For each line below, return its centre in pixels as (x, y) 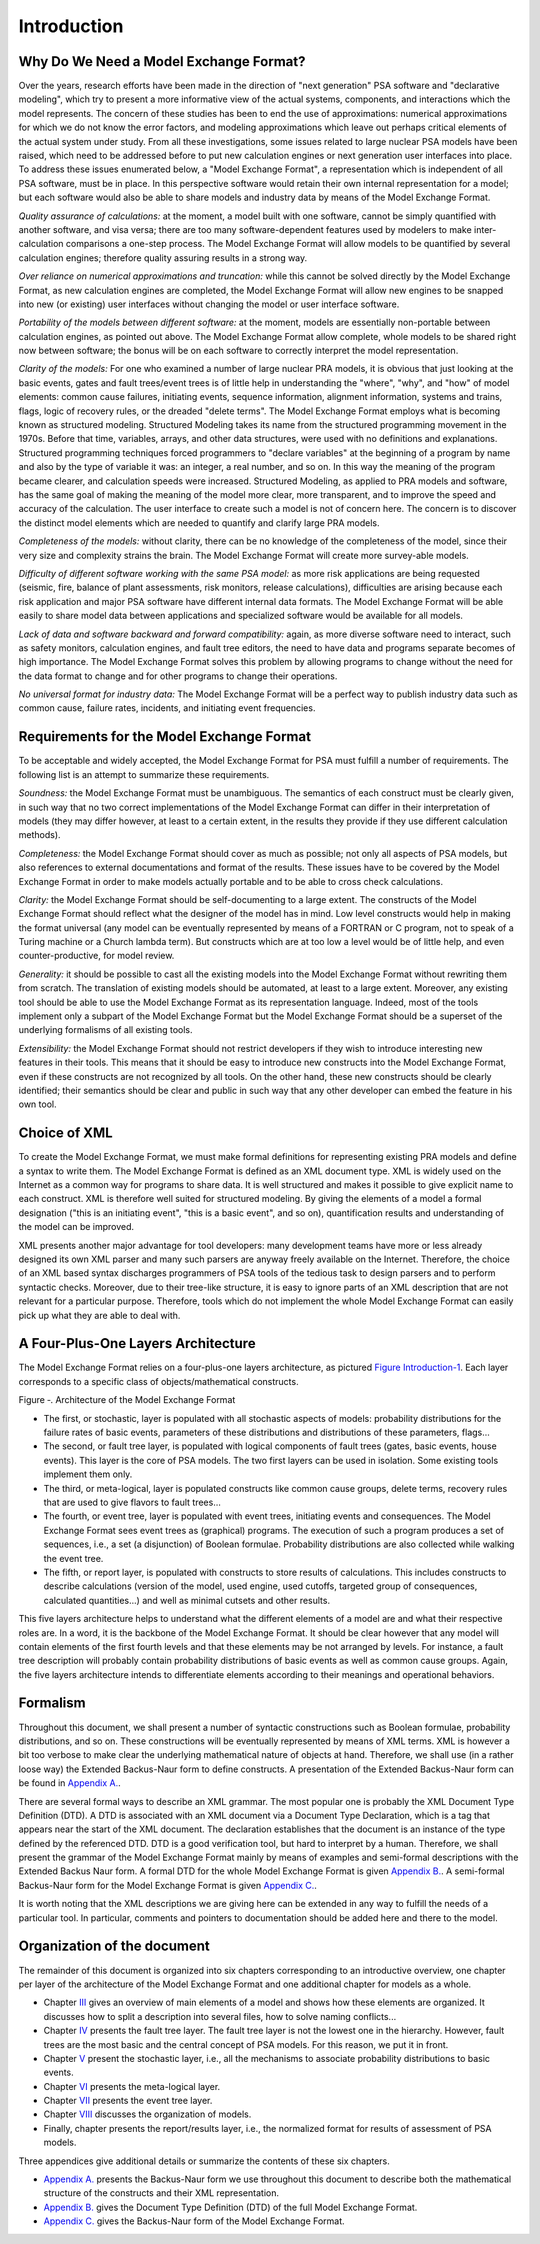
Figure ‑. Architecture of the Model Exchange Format (127, 1400)
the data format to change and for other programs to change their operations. (178, 676)
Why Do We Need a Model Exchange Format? (162, 61)
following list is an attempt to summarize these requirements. (144, 774)
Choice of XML (66, 1133)
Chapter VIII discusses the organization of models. (147, 2114)
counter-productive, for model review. (96, 956)
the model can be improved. (76, 1227)
